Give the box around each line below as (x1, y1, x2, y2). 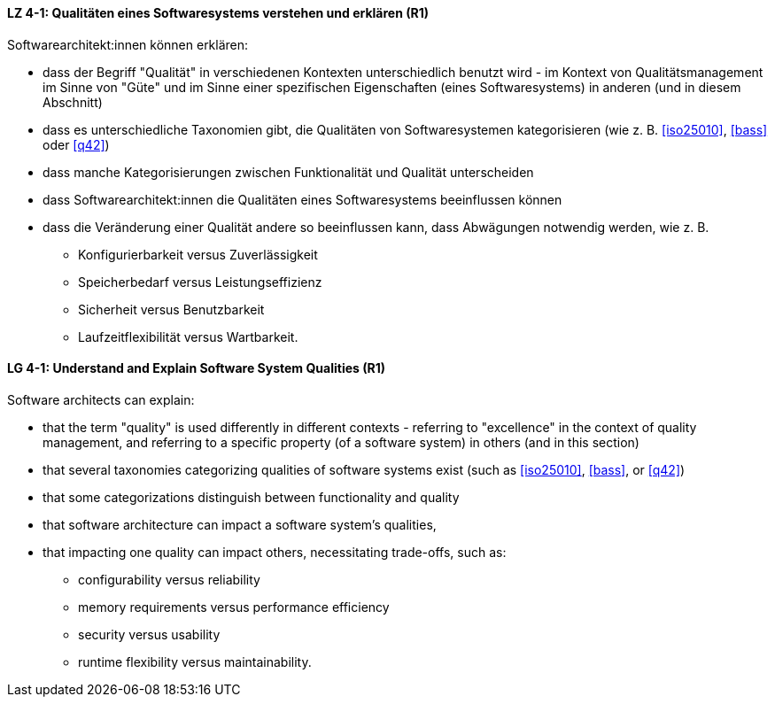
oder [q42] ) (43, 136, 110, 152)
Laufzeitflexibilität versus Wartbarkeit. (78, 329, 298, 344)
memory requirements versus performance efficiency (78, 599, 390, 615)
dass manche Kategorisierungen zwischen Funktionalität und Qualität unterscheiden (43, 164, 534, 180)
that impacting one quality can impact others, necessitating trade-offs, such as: (43, 544, 507, 560)
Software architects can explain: (7, 391, 195, 407)
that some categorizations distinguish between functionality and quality (43, 489, 460, 505)
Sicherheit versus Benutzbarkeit (78, 301, 265, 317)
